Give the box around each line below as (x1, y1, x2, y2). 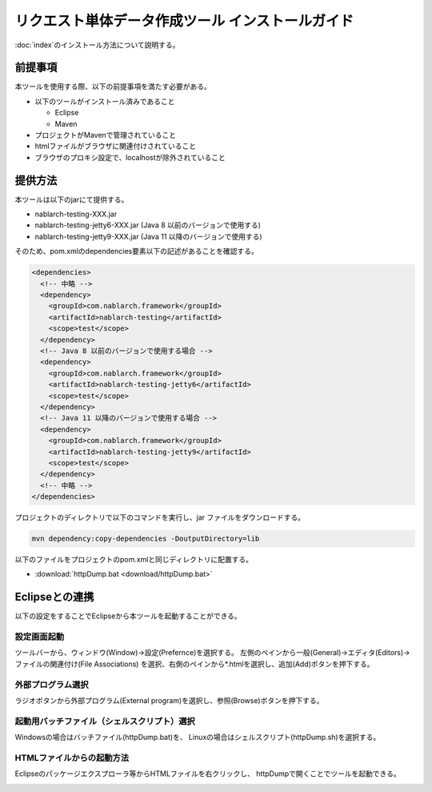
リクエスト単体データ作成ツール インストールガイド (14, 12, 354, 30)
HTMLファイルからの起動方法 (14, 752, 130, 763)
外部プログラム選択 (14, 679, 89, 690)
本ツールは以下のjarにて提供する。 (14, 195, 129, 204)
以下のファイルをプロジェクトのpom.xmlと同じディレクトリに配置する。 (14, 555, 254, 565)
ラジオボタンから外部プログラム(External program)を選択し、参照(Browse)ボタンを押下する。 (14, 695, 324, 705)
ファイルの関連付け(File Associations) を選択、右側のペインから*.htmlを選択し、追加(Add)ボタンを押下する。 (14, 659, 375, 669)
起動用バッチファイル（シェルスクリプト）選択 (14, 715, 195, 726)
